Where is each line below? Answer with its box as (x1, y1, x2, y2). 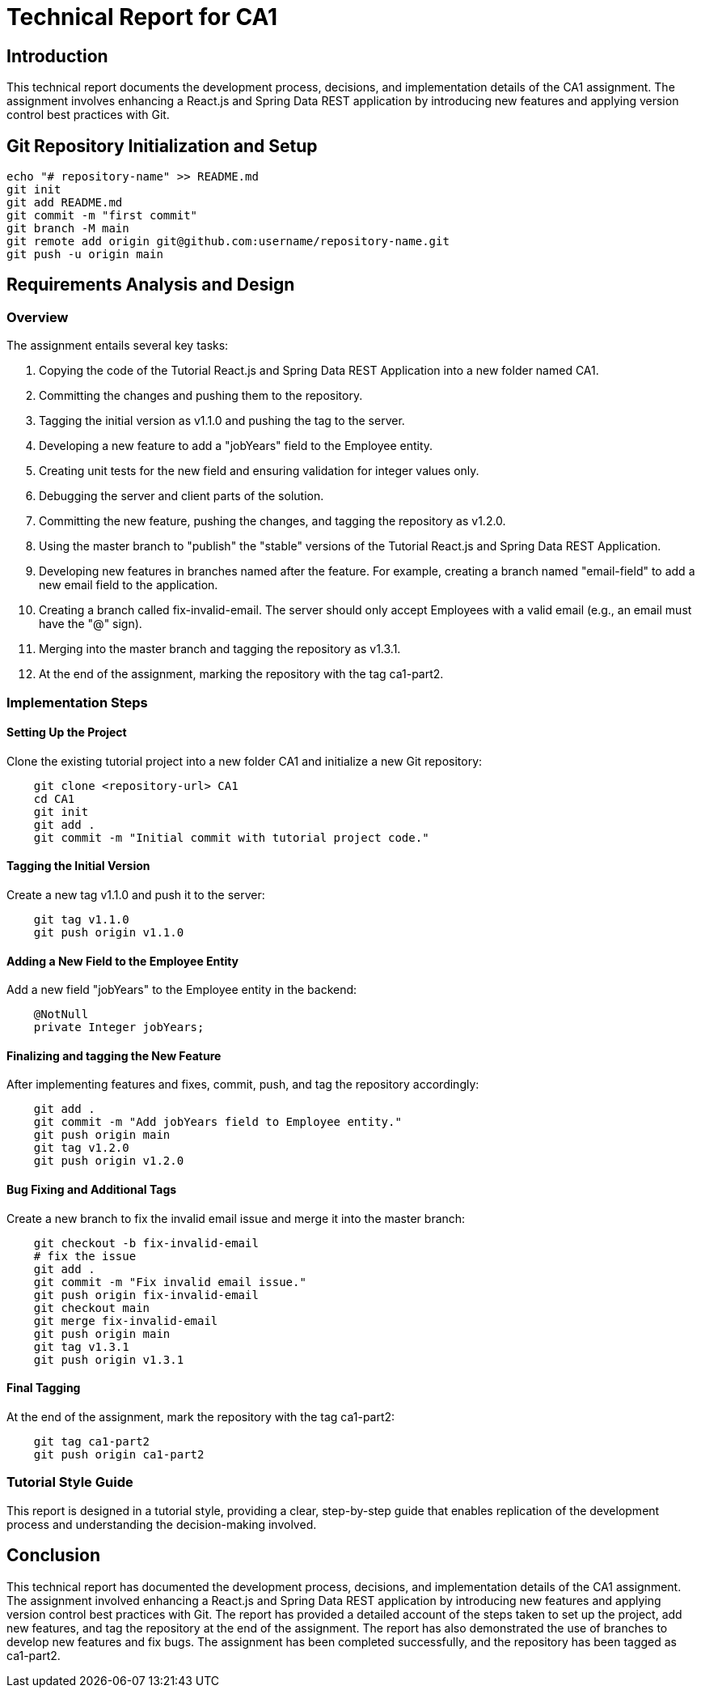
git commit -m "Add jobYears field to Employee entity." (33, 1115, 402, 1129)
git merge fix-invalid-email (33, 1314, 218, 1327)
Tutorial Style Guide (6, 1474, 133, 1491)
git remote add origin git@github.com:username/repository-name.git (6, 235, 450, 248)
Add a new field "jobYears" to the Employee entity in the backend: (6, 983, 357, 997)
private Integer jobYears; (33, 1021, 205, 1034)
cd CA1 (33, 792, 75, 805)
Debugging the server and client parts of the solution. (39, 489, 324, 503)
